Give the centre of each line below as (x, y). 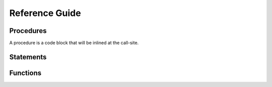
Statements (28, 57)
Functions (25, 73)
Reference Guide (45, 13)
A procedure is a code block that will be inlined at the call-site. (74, 43)
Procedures (28, 31)
